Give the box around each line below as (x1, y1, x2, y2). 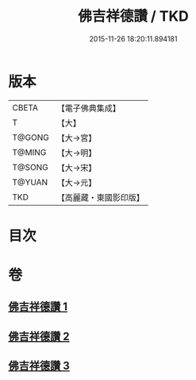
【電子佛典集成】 (56, 103, 121, 114)
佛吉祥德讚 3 (8, 359, 70, 373)
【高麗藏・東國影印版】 (56, 192, 144, 203)
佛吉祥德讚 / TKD (78, 7, 189, 25)
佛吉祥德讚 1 (8, 300, 68, 314)
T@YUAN (12, 176, 48, 188)
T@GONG (12, 132, 49, 143)
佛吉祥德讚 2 (8, 329, 70, 343)
